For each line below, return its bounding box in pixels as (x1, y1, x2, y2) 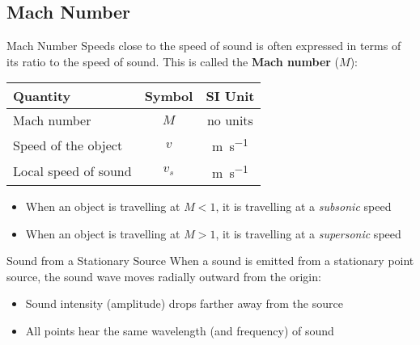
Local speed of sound (13, 162, 132, 181)
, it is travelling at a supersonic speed (215, 225, 401, 242)
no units (206, 111, 253, 130)
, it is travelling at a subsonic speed (215, 198, 392, 215)
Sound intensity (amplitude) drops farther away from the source (25, 295, 343, 312)
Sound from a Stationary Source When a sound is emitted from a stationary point (6, 252, 414, 269)
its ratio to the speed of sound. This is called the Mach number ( (6, 53, 340, 69)
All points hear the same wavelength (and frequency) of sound (25, 322, 334, 339)
